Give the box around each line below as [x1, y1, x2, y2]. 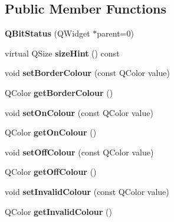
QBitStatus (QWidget [5, 27, 90, 39]
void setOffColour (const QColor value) [5, 145, 154, 158]
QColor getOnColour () [5, 126, 97, 138]
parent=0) [97, 27, 134, 39]
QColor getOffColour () [5, 165, 97, 178]
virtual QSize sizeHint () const [5, 47, 120, 59]
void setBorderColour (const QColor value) [5, 67, 170, 79]
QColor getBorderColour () [5, 86, 113, 98]
